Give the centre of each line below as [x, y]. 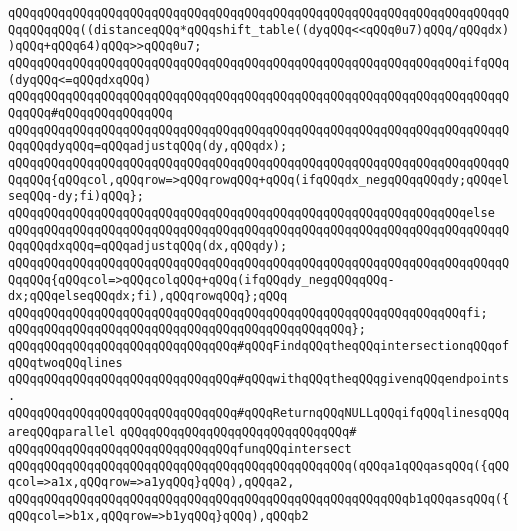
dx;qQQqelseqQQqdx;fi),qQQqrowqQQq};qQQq [148, 296]
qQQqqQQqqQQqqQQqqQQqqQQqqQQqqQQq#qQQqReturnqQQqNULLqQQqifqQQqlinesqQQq [259, 412]
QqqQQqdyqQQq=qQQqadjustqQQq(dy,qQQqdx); [148, 146]
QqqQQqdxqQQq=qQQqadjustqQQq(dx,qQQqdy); [148, 246]
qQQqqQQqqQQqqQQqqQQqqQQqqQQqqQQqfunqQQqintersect [180, 449]
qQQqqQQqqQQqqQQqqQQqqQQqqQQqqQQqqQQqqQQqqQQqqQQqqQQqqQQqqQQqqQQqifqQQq [259, 62]
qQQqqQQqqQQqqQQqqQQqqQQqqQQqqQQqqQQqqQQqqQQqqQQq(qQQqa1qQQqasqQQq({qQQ [259, 465]
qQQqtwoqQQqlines [65, 362]
